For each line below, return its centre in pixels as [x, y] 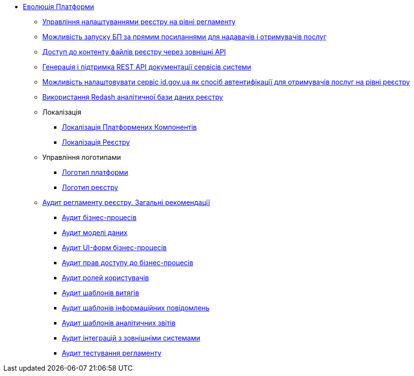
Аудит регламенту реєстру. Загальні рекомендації [126, 202]
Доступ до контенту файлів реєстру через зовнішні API [134, 52]
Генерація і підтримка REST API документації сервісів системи [147, 67]
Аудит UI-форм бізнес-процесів [114, 248]
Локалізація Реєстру [96, 142]
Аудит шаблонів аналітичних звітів [119, 323]
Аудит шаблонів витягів [100, 293]
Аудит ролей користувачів [105, 278]
